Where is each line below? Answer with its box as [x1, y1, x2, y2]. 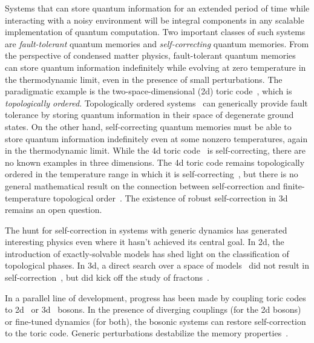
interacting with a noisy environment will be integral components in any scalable [5, 13, 304, 26]
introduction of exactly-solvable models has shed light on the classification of [5, 247, 289, 260]
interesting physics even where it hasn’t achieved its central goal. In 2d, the [5, 235, 284, 248]
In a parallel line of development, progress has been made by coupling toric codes [5, 291, 306, 304]
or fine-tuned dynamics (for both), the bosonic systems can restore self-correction [5, 315, 306, 327]
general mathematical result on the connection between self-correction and [5, 179, 281, 192]
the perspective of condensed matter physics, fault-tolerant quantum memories [5, 49, 296, 62]
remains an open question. [5, 203, 102, 216]
